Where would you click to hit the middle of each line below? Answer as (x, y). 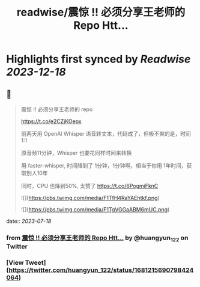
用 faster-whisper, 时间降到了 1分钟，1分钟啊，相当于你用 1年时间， (104, 165)
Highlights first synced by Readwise (98, 59)
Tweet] (35, 263)
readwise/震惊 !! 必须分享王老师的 (101, 12)
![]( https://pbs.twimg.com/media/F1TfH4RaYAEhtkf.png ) (90, 198)
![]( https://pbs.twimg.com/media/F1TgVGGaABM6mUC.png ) (95, 210)
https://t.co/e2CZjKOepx (51, 121)
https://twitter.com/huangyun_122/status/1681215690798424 (101, 270)
